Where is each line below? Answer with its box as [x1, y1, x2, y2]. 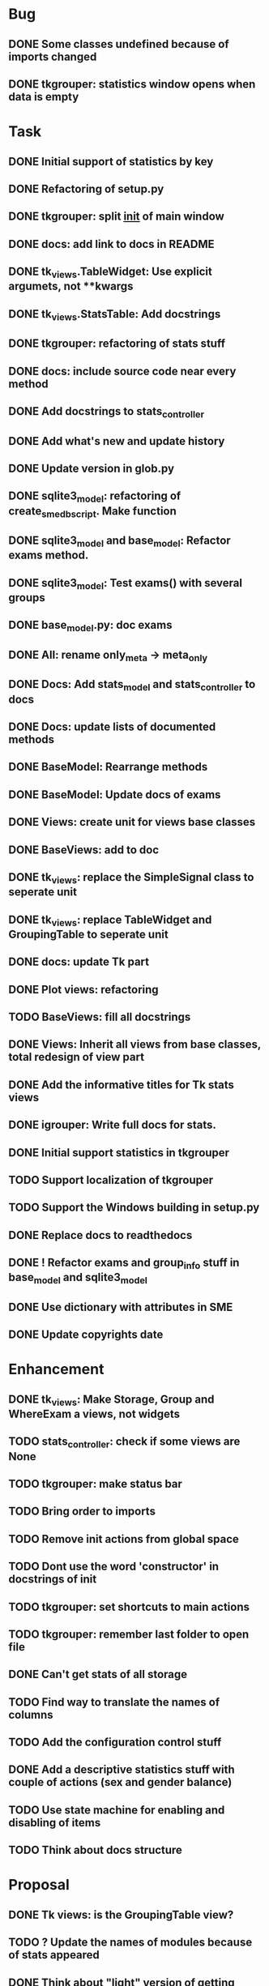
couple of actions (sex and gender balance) [8, 1775, 233, 1789]
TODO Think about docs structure [8, 1843, 182, 1857]
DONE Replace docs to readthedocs [8, 1228, 193, 1242]
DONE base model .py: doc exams [8, 618, 173, 634]
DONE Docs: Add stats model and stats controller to [8, 677, 256, 694]
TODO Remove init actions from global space [8, 1532, 239, 1546]
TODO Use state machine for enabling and [8, 1803, 225, 1817]
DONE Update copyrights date [8, 1328, 164, 1342]
